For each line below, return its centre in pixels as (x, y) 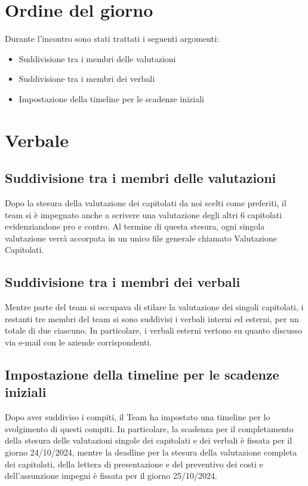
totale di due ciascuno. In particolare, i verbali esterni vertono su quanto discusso (154, 330)
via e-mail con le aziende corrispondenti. (78, 342)
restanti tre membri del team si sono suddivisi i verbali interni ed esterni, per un (152, 318)
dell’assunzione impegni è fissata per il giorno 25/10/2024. (111, 476)
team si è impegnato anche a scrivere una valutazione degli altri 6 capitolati (144, 214)
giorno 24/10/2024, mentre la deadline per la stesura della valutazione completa (151, 452)
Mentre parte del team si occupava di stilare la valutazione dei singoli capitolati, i (154, 307)
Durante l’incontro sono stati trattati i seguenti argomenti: (112, 39)
